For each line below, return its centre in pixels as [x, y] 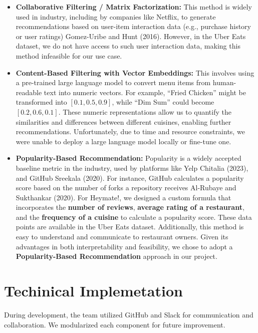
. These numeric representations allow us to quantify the [145, 111]
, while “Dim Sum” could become [163, 102]
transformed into [41, 102]
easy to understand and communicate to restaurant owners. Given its [122, 237]
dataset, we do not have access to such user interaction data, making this [128, 46]
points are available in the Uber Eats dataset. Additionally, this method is [130, 227]
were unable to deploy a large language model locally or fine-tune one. [123, 141]
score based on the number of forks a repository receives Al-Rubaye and [126, 188]
